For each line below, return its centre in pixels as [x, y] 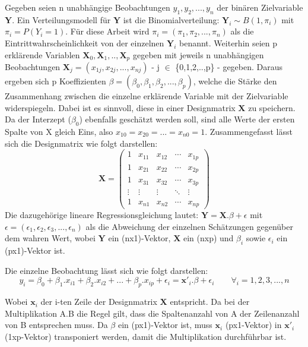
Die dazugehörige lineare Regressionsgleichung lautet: [102, 215]
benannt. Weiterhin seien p [228, 42]
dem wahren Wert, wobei [50, 238]
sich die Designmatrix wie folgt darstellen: [81, 143]
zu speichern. [272, 107]
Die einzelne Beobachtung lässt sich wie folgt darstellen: [107, 270]
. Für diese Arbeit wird [107, 31]
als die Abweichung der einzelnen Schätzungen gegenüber [189, 226]
